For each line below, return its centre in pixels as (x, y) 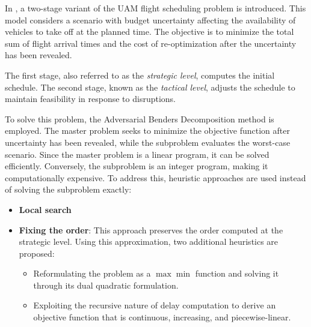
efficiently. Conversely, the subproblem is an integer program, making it (137, 166)
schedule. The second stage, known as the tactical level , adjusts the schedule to (150, 87)
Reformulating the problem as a (92, 273)
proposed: (37, 253)
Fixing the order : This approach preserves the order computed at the (151, 229)
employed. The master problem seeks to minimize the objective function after (147, 130)
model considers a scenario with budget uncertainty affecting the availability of (150, 19)
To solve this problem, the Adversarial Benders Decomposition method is (140, 118)
